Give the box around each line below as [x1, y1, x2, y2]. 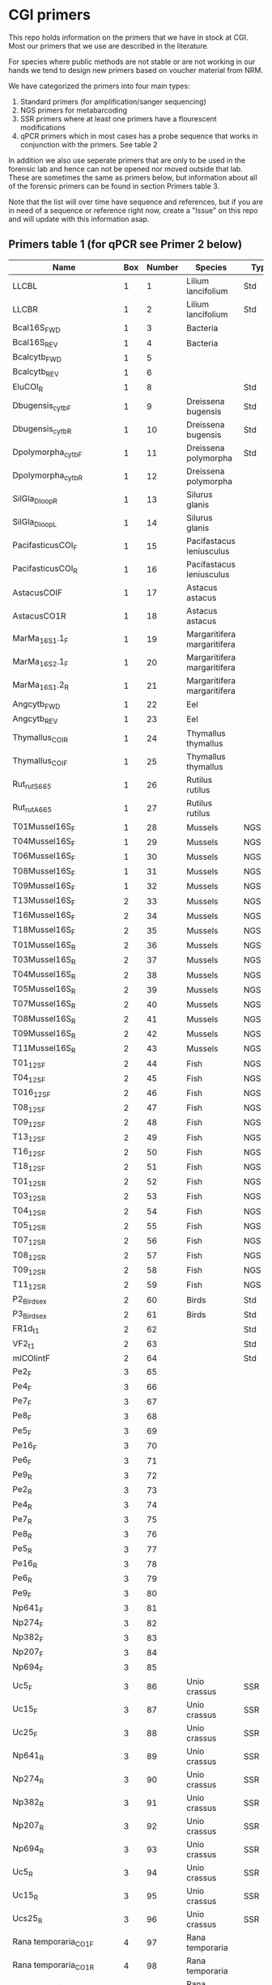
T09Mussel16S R [12, 1027, 76, 1040]
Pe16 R [12, 1558, 38, 1571]
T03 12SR [12, 1190, 46, 1203]
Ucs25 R [12, 1913, 43, 1926]
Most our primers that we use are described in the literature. [8, 40, 209, 50]
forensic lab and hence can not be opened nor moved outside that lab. [8, 164, 243, 173]
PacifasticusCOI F [12, 540, 78, 552]
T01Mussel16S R [12, 939, 76, 952]
